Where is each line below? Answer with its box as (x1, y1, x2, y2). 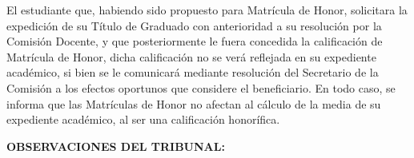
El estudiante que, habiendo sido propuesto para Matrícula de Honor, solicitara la (6, 2, 408, 18)
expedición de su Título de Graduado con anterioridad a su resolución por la (6, 17, 382, 34)
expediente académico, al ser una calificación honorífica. (6, 111, 280, 128)
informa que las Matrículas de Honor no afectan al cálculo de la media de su (6, 95, 381, 112)
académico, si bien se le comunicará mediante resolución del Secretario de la (6, 64, 379, 81)
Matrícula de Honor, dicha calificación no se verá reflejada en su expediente (6, 48, 376, 65)
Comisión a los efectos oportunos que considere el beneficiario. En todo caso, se (6, 79, 396, 96)
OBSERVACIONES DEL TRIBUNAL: (6, 137, 225, 154)
